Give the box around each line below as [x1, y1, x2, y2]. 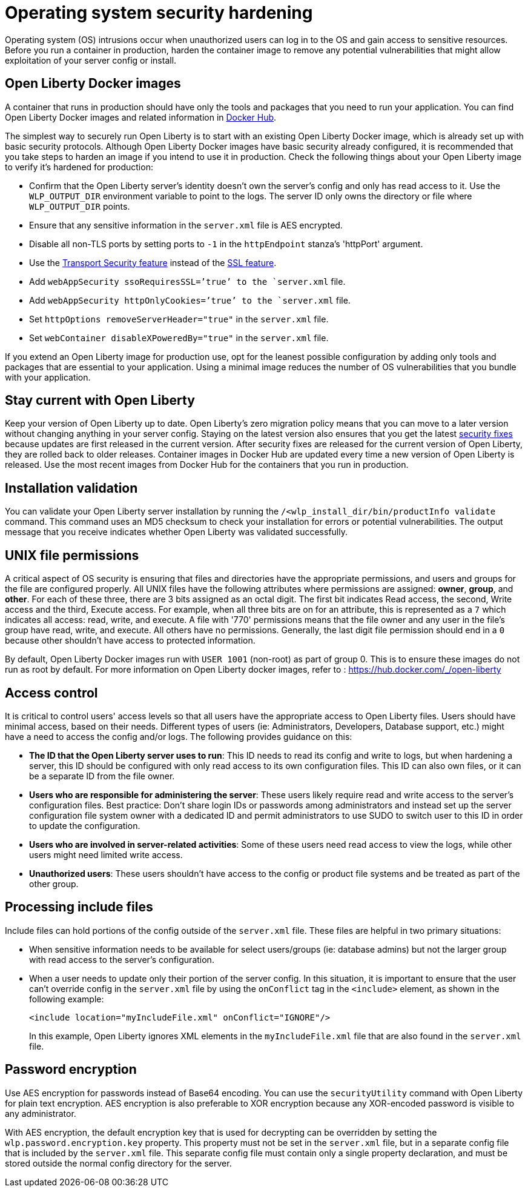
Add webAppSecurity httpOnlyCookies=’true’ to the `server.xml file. [29, 295, 351, 305]
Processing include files [5, 899, 153, 915]
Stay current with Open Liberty [5, 393, 195, 408]
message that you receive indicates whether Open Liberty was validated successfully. [5, 527, 348, 538]
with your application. [5, 371, 91, 382]
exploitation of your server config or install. [5, 55, 177, 65]
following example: [29, 993, 104, 1004]
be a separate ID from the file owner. [29, 770, 175, 781]
